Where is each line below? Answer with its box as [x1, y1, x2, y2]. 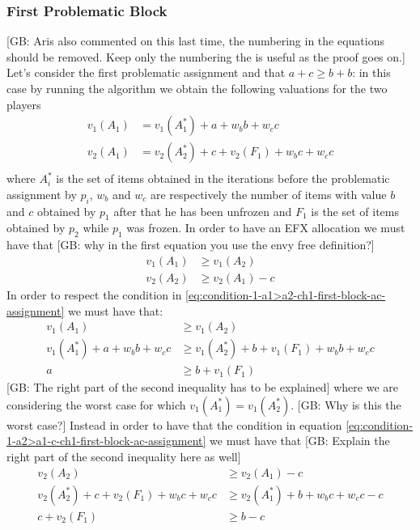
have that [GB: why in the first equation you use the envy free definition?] [6, 236, 375, 253]
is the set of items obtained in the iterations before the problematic [56, 170, 390, 187]
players [6, 95, 41, 112]
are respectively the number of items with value [150, 185, 387, 202]
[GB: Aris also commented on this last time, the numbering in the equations [6, 32, 385, 49]
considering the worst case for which [6, 396, 186, 413]
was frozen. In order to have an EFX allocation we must [126, 219, 405, 236]
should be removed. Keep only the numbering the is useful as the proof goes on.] [6, 48, 405, 65]
